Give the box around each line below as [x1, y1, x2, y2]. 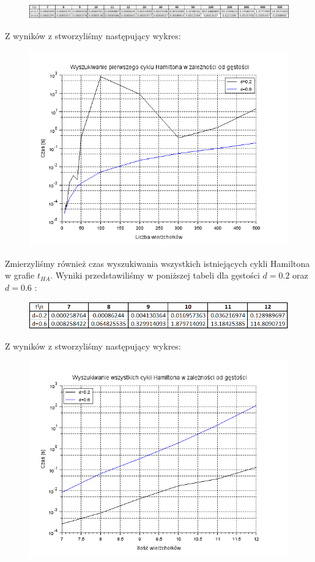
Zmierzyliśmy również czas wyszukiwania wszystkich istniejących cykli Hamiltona [5, 257, 310, 269]
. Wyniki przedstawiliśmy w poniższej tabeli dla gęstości [50, 269, 260, 282]
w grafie [5, 269, 35, 282]
